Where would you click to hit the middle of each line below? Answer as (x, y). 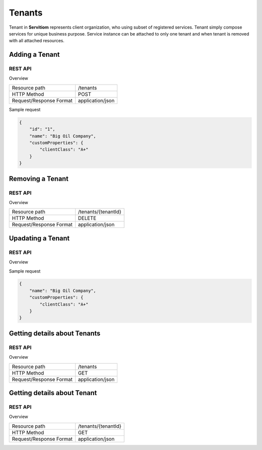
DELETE (87, 218)
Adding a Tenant (34, 55)
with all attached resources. (37, 41)
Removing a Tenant (39, 179)
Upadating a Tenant (39, 238)
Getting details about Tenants (55, 333)
